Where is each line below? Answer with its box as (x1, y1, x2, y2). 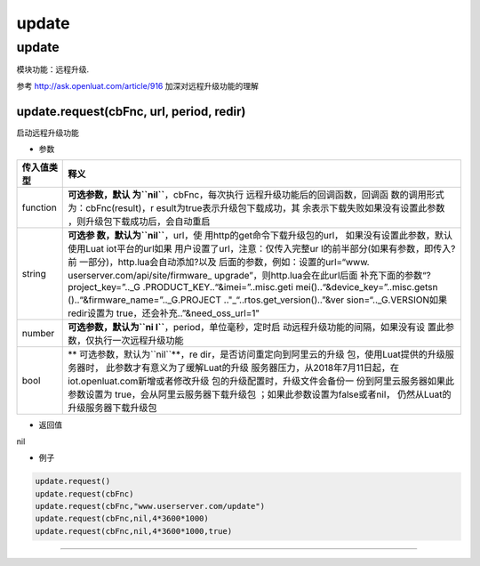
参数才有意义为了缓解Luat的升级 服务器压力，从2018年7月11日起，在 (114, 361, 400, 374)
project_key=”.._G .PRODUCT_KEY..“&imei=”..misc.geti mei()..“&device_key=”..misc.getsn (68, 281, 438, 294)
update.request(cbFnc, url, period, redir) (16, 103, 246, 119)
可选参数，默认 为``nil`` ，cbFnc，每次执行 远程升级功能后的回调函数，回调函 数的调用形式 (68, 189, 444, 201)
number (21, 327, 55, 340)
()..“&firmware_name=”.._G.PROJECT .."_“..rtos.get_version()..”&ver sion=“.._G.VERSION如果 (68, 294, 448, 306)
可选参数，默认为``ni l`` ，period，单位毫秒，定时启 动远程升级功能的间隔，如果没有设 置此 (68, 321, 446, 334)
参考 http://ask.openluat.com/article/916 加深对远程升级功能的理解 (16, 80, 260, 91)
